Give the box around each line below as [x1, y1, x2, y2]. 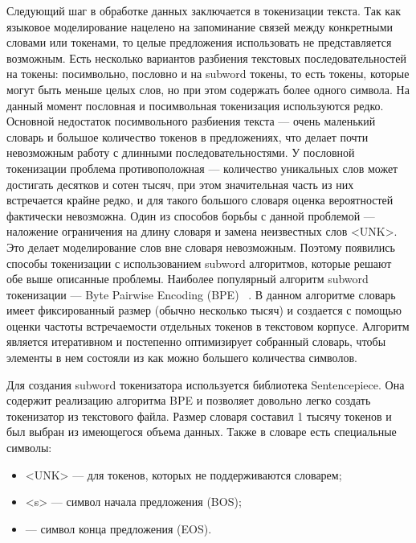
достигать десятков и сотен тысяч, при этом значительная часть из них [6, 175, 354, 192]
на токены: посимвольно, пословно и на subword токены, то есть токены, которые [6, 65, 410, 82]
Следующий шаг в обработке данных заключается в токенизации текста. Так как [6, 2, 401, 19]
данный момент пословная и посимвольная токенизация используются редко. [6, 97, 384, 113]
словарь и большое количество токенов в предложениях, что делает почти [6, 128, 369, 145]
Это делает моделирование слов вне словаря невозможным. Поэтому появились [6, 238, 395, 255]
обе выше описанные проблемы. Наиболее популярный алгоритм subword [6, 270, 369, 287]
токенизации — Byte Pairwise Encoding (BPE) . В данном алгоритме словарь [6, 286, 396, 302]
